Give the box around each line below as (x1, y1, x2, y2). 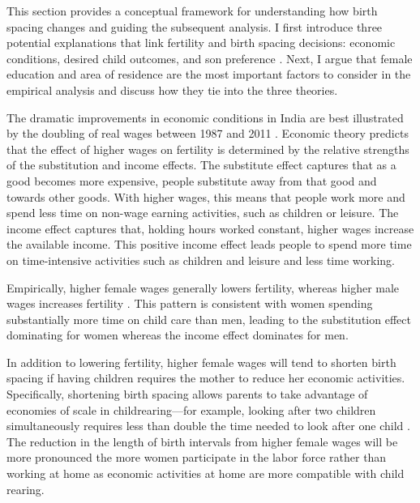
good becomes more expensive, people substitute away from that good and (6, 172, 377, 189)
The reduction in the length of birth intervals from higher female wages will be (6, 433, 398, 450)
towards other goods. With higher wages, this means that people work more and (6, 188, 405, 205)
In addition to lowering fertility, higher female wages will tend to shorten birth (6, 353, 396, 370)
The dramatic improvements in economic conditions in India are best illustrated (6, 109, 404, 126)
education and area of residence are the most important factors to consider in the (6, 66, 411, 83)
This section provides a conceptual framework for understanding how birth (6, 2, 378, 19)
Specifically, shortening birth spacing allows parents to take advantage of (6, 386, 368, 403)
